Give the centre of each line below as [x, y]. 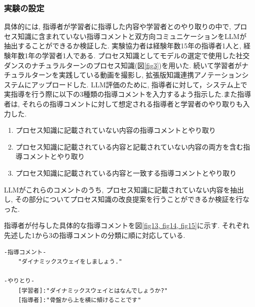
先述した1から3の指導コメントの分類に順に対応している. [95, 235]
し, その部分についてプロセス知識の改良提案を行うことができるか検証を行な [127, 199]
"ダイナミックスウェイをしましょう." [70, 262]
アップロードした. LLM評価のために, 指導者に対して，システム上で [139, 84]
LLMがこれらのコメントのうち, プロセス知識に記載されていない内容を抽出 [124, 189]
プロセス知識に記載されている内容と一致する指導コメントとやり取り [126, 173]
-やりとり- [19, 281]
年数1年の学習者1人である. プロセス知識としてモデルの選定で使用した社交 [130, 55]
